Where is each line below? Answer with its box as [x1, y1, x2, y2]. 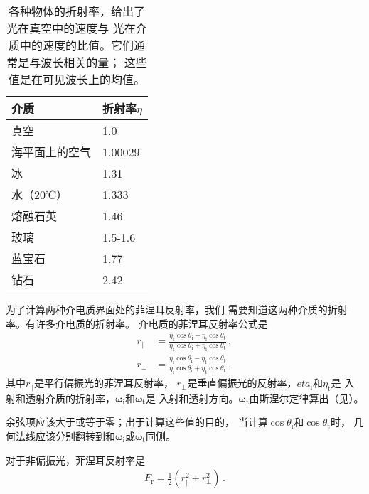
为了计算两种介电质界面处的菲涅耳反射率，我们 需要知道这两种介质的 [6, 302, 328, 316]
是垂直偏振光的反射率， [187, 375, 297, 390]
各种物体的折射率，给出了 [8, 3, 145, 19]
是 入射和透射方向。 [145, 390, 239, 405]
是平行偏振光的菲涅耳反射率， [34, 375, 174, 390]
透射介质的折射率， [25, 390, 115, 405]
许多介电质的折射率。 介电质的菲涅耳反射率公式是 [35, 316, 268, 331]
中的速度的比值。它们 [19, 37, 134, 53]
